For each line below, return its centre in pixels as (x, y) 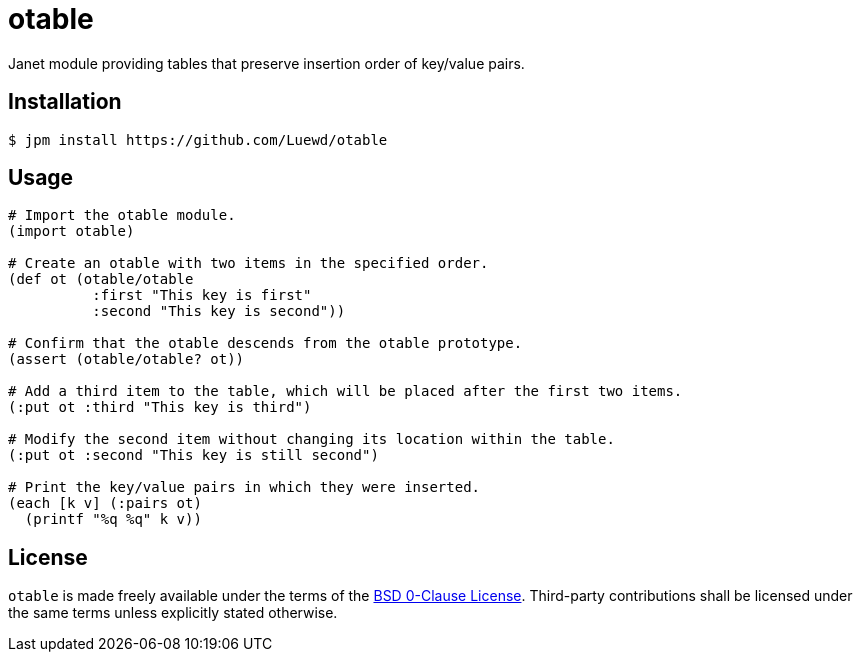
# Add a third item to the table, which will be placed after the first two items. (345, 391)
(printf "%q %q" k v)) (113, 519)
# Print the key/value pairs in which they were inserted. (244, 487)
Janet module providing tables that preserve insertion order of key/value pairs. (266, 63)
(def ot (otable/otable (101, 279)
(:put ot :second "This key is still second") (193, 455)
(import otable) (71, 231)
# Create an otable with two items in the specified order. (248, 263)
